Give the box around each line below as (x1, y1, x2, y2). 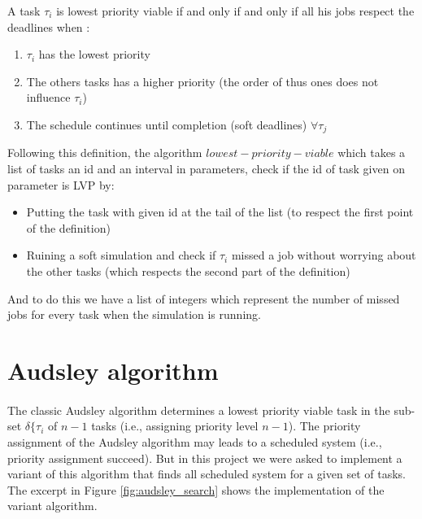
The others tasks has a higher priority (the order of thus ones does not (26, 72, 379, 89)
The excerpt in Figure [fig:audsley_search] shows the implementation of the (7, 481, 385, 498)
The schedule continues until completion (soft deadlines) (26, 116, 307, 133)
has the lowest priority (38, 46, 150, 63)
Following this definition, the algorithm (7, 144, 202, 161)
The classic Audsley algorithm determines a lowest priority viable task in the (7, 401, 390, 418)
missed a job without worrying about (231, 246, 416, 264)
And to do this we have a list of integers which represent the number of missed (7, 290, 400, 307)
